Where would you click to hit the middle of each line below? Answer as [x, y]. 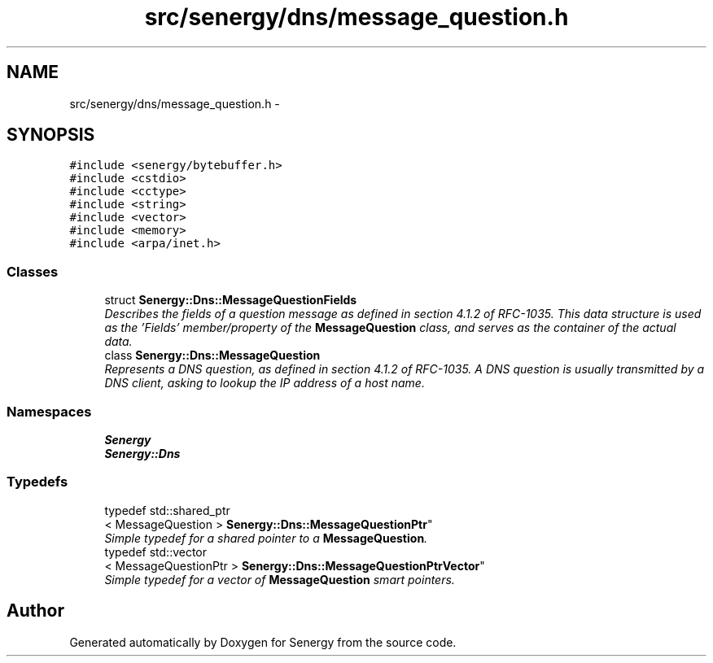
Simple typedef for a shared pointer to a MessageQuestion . [266, 538]
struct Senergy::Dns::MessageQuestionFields [231, 300]
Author [35, 611]
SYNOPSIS [51, 135]
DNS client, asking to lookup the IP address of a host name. [265, 383]
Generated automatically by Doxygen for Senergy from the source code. [263, 642]
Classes [33, 271]
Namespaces [49, 411]
